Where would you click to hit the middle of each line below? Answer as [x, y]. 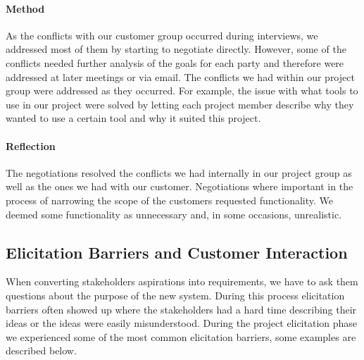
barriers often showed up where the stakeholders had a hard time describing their [181, 309]
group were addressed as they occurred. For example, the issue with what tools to [182, 91]
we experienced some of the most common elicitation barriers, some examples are [181, 336]
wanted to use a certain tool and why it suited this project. [133, 118]
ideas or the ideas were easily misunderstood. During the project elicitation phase [182, 323]
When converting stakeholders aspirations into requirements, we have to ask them [182, 281]
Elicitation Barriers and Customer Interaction [177, 252]
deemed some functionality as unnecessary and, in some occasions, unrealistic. [174, 214]
